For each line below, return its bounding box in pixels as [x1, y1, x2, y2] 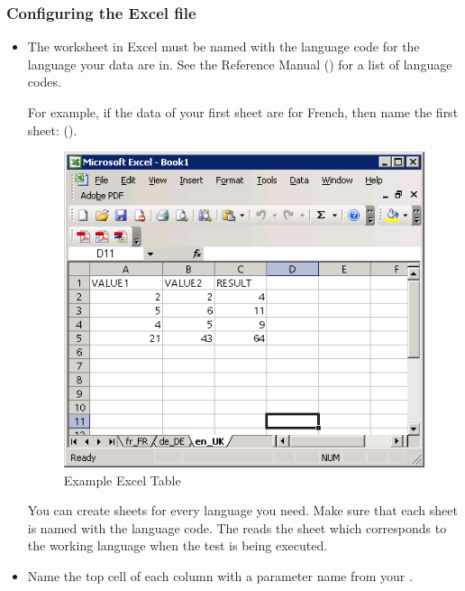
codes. [27, 72, 61, 91]
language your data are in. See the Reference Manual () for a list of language [27, 54, 452, 73]
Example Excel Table [63, 470, 181, 489]
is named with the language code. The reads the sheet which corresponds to [27, 518, 447, 537]
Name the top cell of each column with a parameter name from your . [27, 566, 413, 585]
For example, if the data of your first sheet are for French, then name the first [27, 103, 459, 121]
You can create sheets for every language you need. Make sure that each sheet [27, 501, 458, 520]
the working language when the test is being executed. [27, 536, 328, 555]
